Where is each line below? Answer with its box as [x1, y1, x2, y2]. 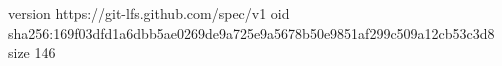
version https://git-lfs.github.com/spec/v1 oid [8, 3, 290, 23]
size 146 [8, 42, 56, 63]
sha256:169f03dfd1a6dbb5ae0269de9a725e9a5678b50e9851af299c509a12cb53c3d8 [8, 22, 495, 43]
